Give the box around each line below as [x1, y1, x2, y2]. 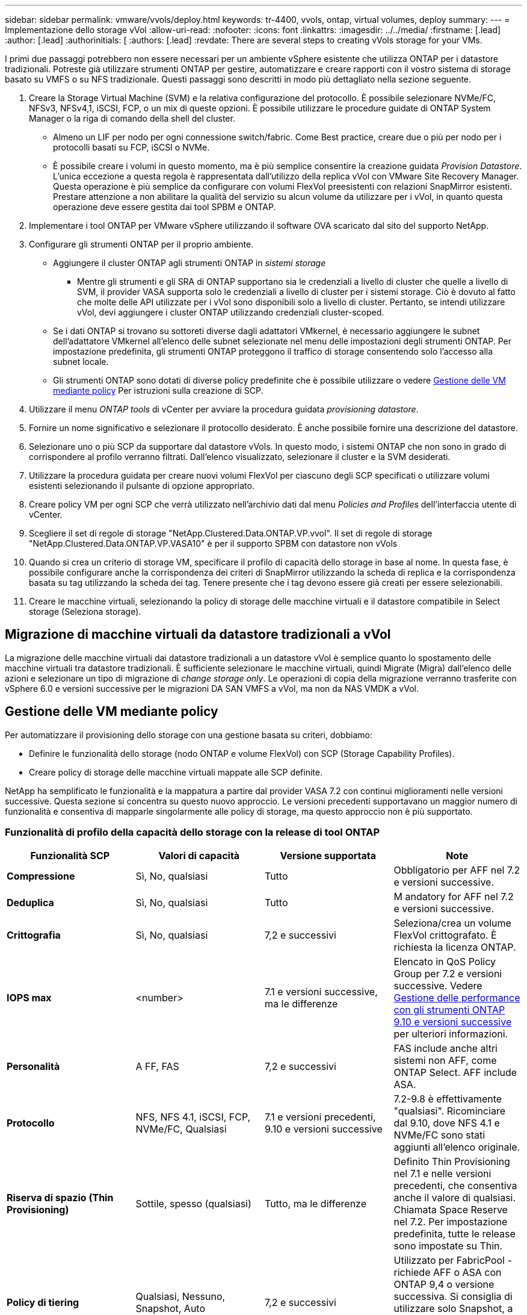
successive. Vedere [393, 980, 482, 992]
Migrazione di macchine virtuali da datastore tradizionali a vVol [5, 627, 391, 642]
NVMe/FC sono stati [393, 1129, 485, 1142]
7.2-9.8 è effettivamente [393, 1093, 502, 1105]
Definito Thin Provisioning [393, 1155, 510, 1168]
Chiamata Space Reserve [393, 1204, 508, 1216]
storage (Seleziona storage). [29, 606, 141, 617]
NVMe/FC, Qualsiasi [135, 1123, 227, 1136]
